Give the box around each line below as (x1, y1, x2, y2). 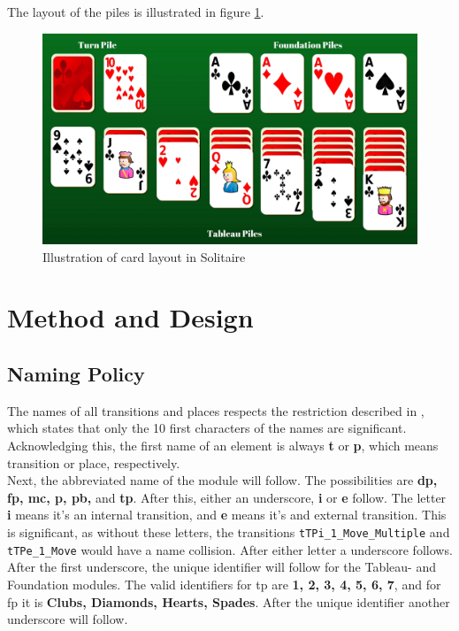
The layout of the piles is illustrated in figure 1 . (7, 3, 264, 20)
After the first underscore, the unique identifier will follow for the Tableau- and (7, 558, 436, 576)
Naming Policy (7, 360, 145, 388)
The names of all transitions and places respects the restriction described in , (7, 401, 425, 419)
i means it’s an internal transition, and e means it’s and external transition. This (7, 505, 447, 524)
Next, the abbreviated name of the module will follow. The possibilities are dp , (7, 471, 438, 489)
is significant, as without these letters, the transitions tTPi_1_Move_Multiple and (7, 523, 450, 542)
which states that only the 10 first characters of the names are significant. (7, 419, 407, 437)
